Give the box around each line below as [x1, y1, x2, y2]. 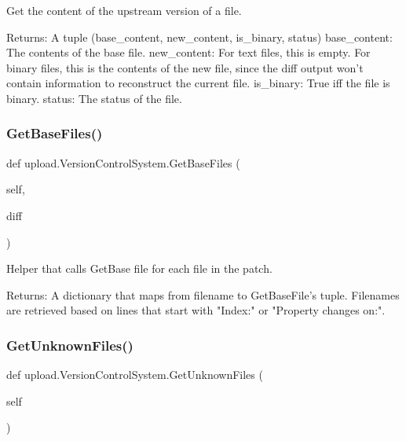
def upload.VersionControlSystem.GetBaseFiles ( [6, 154, 240, 171]
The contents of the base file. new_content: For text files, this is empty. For [6, 44, 371, 61]
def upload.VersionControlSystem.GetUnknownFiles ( [6, 366, 263, 383]
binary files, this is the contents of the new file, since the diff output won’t [6, 59, 364, 75]
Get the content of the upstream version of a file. [6, 2, 242, 18]
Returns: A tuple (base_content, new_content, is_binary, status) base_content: [6, 28, 393, 45]
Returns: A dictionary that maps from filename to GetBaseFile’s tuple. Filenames [6, 286, 400, 303]
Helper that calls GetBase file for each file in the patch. [6, 260, 272, 277]
